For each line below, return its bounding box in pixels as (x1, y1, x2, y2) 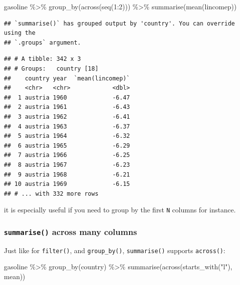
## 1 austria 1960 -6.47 (4, 94, 130, 101)
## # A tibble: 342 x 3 (4, 55, 81, 63)
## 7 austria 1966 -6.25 (4, 152, 130, 159)
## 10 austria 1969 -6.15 (4, 181, 130, 188)
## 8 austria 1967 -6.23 (4, 161, 130, 168)
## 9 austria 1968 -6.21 (4, 171, 130, 178)
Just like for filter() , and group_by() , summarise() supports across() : (4, 245, 225, 255)
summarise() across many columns (4, 225, 137, 237)
